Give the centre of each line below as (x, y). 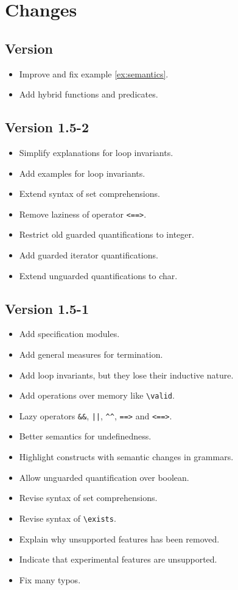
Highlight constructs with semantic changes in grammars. (126, 457)
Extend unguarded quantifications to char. (98, 275)
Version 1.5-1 (47, 308)
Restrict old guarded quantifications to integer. (107, 234)
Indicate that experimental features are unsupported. (118, 559)
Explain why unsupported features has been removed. (119, 538)
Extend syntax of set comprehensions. (89, 194)
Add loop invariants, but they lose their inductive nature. (126, 375)
